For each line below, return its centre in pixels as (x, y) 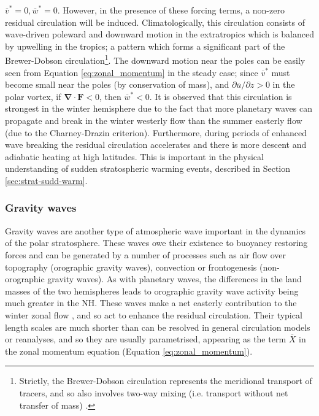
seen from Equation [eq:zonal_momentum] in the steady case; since (132, 72)
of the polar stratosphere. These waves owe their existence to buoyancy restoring (156, 243)
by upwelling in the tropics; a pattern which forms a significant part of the (145, 46)
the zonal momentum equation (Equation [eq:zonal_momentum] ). (129, 351)
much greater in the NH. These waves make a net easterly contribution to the (151, 303)
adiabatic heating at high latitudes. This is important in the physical (134, 156)
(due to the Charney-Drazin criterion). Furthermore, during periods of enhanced (156, 132)
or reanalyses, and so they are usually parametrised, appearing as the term (146, 339)
